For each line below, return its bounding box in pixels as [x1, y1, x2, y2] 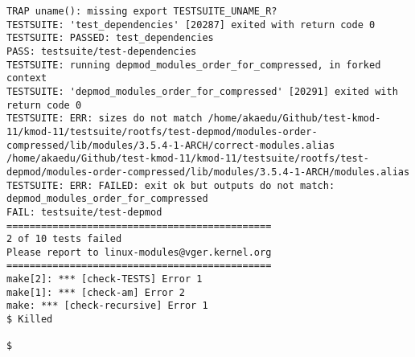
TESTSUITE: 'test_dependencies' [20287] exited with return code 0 [6, 18, 376, 31]
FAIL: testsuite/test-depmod [6, 206, 162, 218]
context [6, 72, 47, 84]
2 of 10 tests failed [6, 233, 122, 245]
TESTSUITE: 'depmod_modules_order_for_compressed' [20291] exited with [6, 85, 398, 97]
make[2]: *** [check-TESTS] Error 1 [6, 273, 203, 285]
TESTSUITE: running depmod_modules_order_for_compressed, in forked [6, 59, 381, 71]
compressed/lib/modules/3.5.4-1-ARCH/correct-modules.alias [6, 139, 335, 151]
